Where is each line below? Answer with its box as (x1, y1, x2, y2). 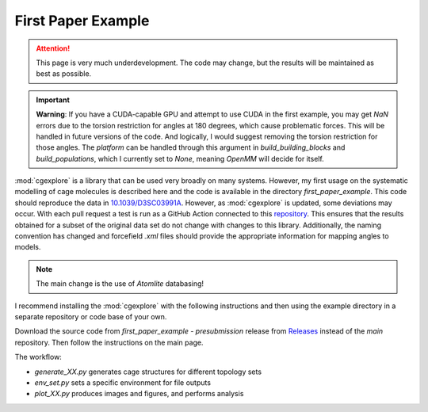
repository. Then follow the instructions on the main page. (14, 338, 204, 347)
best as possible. (36, 69, 92, 78)
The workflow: (14, 353, 63, 362)
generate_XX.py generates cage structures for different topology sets (34, 367, 262, 376)
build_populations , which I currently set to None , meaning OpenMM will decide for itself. (36, 154, 324, 163)
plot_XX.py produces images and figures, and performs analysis (34, 389, 244, 399)
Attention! (36, 44, 71, 53)
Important (36, 95, 71, 105)
